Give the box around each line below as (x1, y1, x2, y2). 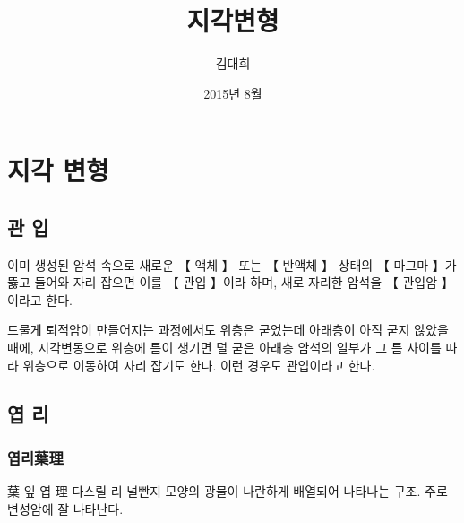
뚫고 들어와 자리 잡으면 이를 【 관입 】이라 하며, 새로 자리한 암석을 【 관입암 (7, 273, 438, 292)
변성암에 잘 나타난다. (7, 499, 124, 518)
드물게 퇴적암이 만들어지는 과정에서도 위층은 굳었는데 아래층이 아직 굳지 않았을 (7, 320, 449, 339)
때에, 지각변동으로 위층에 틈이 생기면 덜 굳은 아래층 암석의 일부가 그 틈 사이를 (7, 338, 442, 357)
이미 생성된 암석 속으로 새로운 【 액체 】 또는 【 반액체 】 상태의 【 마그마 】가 (7, 255, 457, 274)
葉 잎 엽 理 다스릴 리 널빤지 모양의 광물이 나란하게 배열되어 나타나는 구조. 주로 (7, 482, 448, 501)
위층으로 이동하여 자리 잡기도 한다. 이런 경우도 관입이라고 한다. (22, 355, 375, 374)
